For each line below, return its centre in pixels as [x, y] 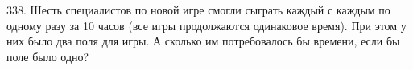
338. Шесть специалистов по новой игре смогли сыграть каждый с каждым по [198, 10]
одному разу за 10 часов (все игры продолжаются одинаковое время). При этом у [206, 25]
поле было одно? [48, 56]
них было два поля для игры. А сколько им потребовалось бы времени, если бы [203, 41]
